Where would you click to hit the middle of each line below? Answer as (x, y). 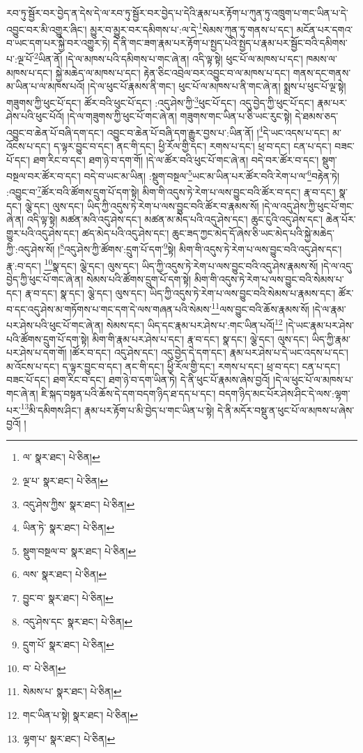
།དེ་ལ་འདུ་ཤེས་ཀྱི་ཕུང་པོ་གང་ (308, 205)
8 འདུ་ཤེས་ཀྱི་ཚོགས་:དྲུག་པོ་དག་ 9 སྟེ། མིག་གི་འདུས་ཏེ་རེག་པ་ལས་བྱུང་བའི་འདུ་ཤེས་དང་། (201, 248)
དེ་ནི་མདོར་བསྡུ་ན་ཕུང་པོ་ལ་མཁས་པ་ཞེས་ (286, 410)
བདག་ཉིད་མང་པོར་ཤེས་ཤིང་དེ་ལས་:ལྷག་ (285, 393)
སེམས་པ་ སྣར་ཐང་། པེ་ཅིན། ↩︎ (72, 691)
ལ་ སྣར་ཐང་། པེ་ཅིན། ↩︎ (61, 457)
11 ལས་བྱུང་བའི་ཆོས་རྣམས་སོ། (260, 308)
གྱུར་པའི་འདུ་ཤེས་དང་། (43, 233)
